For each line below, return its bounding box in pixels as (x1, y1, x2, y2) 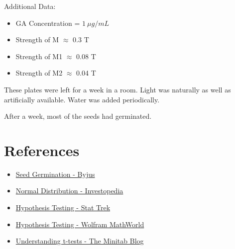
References (4, 140, 80, 160)
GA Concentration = (15, 17, 80, 28)
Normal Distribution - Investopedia (15, 185, 123, 196)
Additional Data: (4, 1, 56, 11)
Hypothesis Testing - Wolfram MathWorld (15, 219, 144, 229)
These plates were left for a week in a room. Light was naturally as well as (4, 84, 231, 94)
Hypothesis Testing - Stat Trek (15, 202, 111, 213)
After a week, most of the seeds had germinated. (4, 111, 152, 121)
